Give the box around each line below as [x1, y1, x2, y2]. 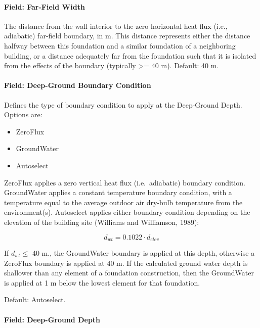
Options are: [4, 109, 42, 120]
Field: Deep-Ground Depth [4, 314, 101, 324]
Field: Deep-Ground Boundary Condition [4, 80, 151, 90]
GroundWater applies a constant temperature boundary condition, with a [4, 187, 232, 198]
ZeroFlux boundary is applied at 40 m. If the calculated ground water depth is [4, 257, 248, 268]
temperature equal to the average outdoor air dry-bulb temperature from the [4, 197, 243, 207]
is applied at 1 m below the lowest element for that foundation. [4, 277, 200, 288]
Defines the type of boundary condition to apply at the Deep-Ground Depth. [4, 99, 242, 110]
